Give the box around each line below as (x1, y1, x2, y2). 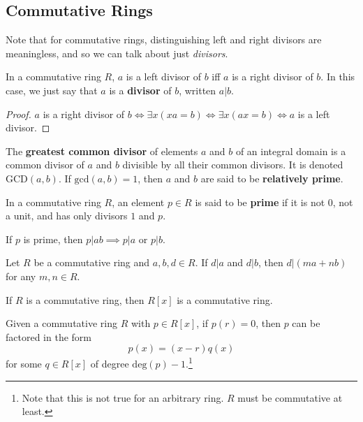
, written (179, 82, 216, 97)
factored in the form (6, 329, 91, 344)
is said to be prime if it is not (195, 194, 325, 209)
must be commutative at (237, 390, 343, 405)
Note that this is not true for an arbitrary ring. (22, 390, 224, 405)
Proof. (6, 106, 31, 121)
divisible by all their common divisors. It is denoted (122, 157, 343, 172)
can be (292, 316, 320, 330)
